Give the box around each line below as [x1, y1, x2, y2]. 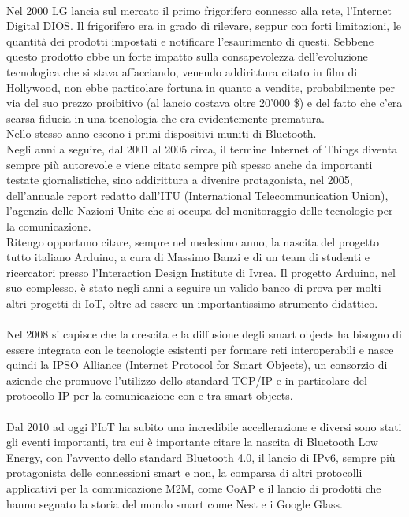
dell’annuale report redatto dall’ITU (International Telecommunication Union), [6, 186, 389, 203]
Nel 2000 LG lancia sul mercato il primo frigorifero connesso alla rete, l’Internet [6, 2, 392, 18]
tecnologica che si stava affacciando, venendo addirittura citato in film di [6, 63, 358, 79]
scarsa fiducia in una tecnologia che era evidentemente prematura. [6, 109, 325, 126]
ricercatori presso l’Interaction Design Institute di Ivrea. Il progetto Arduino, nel [6, 264, 396, 280]
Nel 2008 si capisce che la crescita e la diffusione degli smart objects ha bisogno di [6, 326, 402, 342]
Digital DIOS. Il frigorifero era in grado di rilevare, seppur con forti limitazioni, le [6, 17, 401, 34]
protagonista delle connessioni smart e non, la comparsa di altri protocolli [6, 464, 363, 481]
